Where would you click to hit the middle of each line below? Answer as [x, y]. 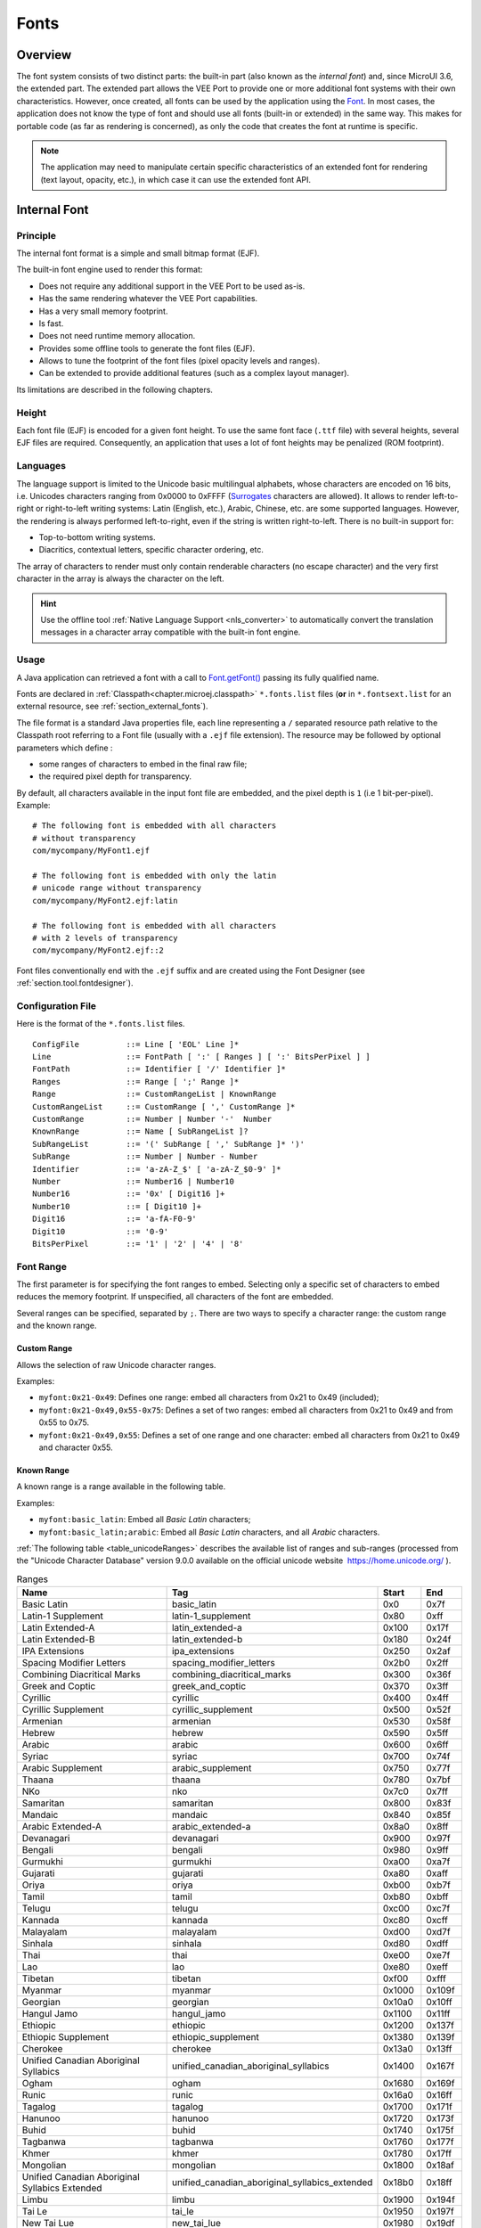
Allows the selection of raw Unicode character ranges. [116, 1364]
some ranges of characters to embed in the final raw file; [143, 764]
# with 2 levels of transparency [105, 938]
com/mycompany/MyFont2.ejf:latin [105, 901]
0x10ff [440, 2003]
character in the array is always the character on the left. [120, 578]
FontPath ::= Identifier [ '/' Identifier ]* [159, 1069]
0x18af [440, 2166]
